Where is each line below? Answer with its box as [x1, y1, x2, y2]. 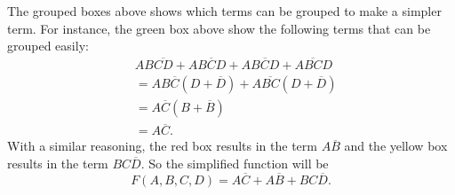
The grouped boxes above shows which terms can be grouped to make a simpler [7, 2, 442, 19]
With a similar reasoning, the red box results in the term [7, 136, 317, 155]
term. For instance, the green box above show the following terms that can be [7, 19, 431, 37]
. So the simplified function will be [140, 153, 329, 172]
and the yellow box [344, 136, 448, 155]
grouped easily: [7, 36, 89, 55]
